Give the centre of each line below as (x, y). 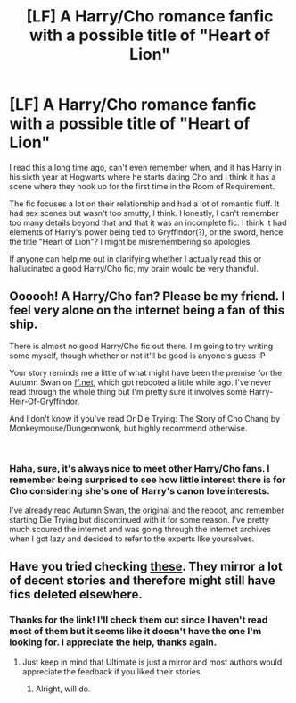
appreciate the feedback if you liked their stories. (112, 671)
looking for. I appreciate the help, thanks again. (113, 642)
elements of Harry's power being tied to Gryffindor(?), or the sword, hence (146, 232)
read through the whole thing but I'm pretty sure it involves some (128, 391)
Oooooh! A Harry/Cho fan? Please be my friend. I (147, 297)
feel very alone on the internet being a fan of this (147, 310)
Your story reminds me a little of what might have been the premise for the (146, 372)
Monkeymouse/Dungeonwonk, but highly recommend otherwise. (128, 428)
